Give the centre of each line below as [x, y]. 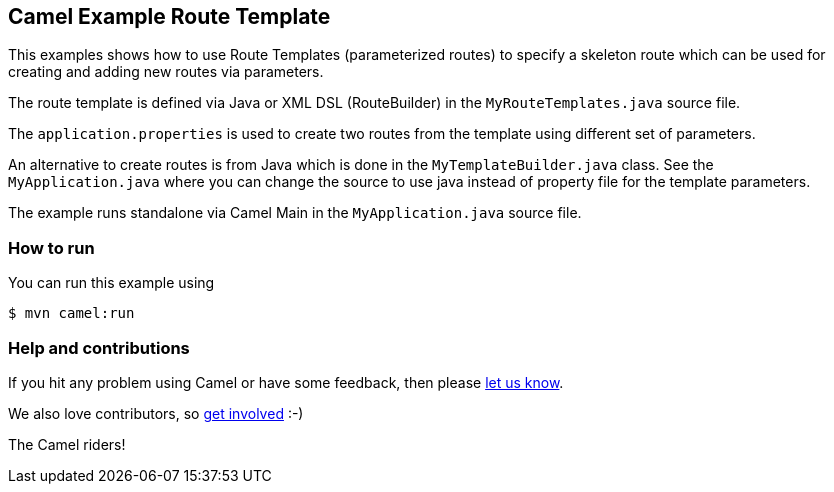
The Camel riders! [67, 444]
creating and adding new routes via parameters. [166, 72]
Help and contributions [99, 347]
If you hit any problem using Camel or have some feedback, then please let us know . [286, 382]
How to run [51, 247]
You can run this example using [111, 283]
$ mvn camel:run [71, 313]
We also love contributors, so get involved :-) [156, 413]
